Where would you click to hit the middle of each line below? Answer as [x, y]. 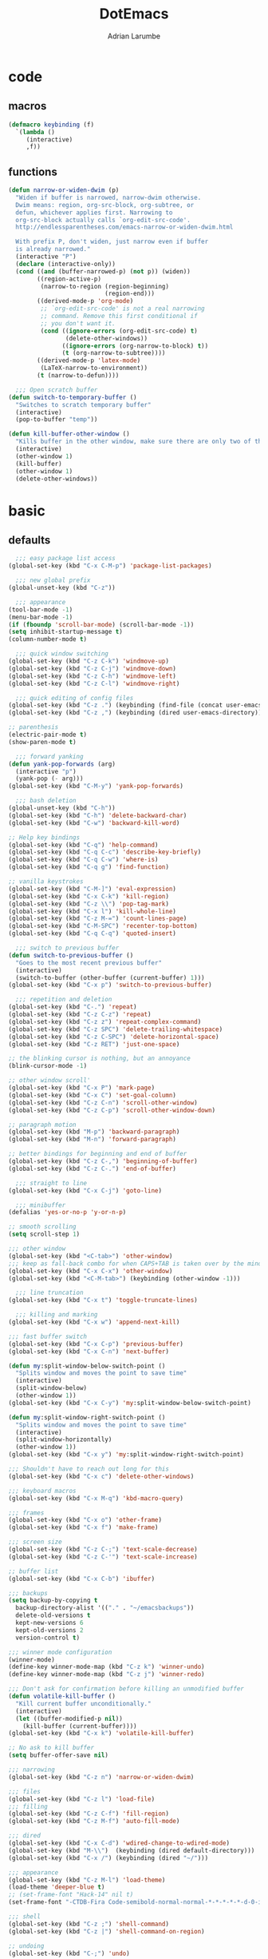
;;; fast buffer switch [48, 1336]
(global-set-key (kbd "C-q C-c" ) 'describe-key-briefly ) [105, 852]
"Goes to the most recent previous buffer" [89, 963]
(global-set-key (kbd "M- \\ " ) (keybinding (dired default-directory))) [132, 1850]
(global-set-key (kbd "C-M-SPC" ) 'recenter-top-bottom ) [103, 926]
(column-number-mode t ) [48, 639]
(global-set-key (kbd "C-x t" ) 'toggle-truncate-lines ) [103, 1300]
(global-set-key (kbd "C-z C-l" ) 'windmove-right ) [94, 683]
